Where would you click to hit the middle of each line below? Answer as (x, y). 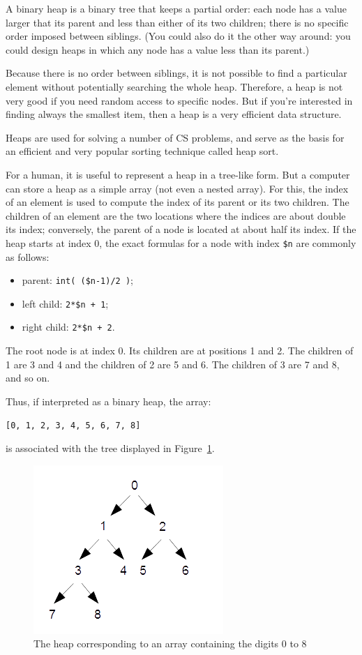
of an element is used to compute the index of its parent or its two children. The (178, 202)
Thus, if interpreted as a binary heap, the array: (108, 401)
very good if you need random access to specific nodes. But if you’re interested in (179, 100)
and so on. (28, 378)
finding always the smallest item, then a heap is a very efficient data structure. (174, 114)
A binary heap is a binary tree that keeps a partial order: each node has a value (176, 8)
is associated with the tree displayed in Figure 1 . (110, 448)
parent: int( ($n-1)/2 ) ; (77, 280)
